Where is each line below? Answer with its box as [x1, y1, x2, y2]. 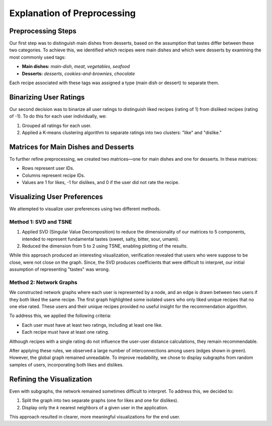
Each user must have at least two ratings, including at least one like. [22, 322, 163, 328]
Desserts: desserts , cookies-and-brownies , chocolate [22, 71, 135, 77]
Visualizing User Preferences [9, 192, 103, 201]
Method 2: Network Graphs [9, 279, 78, 286]
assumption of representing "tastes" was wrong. [9, 266, 110, 272]
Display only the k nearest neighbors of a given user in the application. [22, 404, 168, 410]
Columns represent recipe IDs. [22, 172, 86, 178]
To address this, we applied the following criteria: [9, 313, 112, 319]
